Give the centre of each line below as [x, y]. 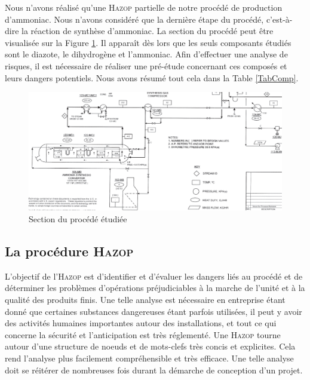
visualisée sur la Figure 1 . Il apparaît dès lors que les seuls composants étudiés [148, 42]
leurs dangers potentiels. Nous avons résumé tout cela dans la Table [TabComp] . [152, 77]
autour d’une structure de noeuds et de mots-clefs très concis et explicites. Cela [150, 346]
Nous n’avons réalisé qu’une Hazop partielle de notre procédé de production [144, 7]
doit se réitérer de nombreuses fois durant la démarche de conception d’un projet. [154, 370]
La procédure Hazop [69, 251]
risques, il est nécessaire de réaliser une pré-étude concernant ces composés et [146, 65]
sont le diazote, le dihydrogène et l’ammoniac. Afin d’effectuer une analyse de [146, 54]
